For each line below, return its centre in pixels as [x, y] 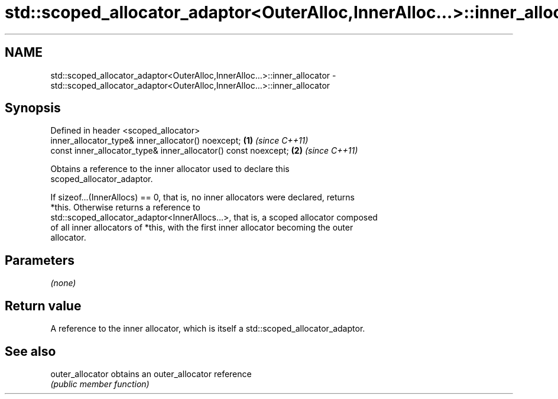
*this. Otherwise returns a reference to [125, 207]
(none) [63, 283]
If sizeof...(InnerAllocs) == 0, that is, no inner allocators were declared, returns [202, 197]
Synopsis [33, 108]
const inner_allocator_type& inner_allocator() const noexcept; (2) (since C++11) [204, 151]
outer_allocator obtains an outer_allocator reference [151, 374]
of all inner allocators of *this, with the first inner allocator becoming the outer [202, 228]
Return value [43, 306]
